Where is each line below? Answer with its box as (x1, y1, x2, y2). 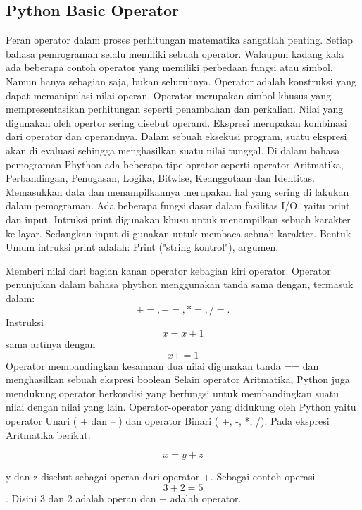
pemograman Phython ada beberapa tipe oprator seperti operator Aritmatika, (6, 156, 344, 171)
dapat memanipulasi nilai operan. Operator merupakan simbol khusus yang (6, 87, 332, 102)
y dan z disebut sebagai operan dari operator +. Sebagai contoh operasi (6, 469, 316, 484)
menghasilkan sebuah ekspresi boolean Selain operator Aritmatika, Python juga (6, 372, 350, 387)
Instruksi (6, 315, 44, 330)
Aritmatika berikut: (6, 427, 91, 442)
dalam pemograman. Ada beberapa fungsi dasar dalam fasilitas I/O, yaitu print (6, 198, 350, 213)
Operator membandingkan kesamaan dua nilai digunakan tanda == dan (6, 358, 319, 373)
